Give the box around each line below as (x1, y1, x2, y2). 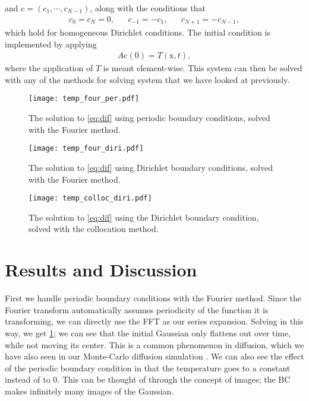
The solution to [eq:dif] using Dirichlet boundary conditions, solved (29, 161, 273, 173)
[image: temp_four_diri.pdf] (29, 144, 144, 153)
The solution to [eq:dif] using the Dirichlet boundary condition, (29, 211, 259, 223)
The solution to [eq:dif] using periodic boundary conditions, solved (29, 112, 270, 124)
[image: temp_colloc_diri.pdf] (29, 194, 152, 203)
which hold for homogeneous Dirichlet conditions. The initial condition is (5, 26, 270, 39)
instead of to (5, 373, 51, 386)
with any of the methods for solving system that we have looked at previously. (5, 73, 290, 85)
